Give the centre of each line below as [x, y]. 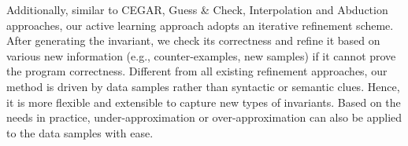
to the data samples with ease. [80, 132]
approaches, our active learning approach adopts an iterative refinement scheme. [200, 25]
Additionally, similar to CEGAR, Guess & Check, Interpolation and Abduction [197, 9]
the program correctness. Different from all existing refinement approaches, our [197, 71]
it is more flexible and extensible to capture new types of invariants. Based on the [204, 102]
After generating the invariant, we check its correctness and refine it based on [193, 40]
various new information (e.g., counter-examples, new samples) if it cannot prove [201, 55]
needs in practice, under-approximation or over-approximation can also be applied [204, 117]
